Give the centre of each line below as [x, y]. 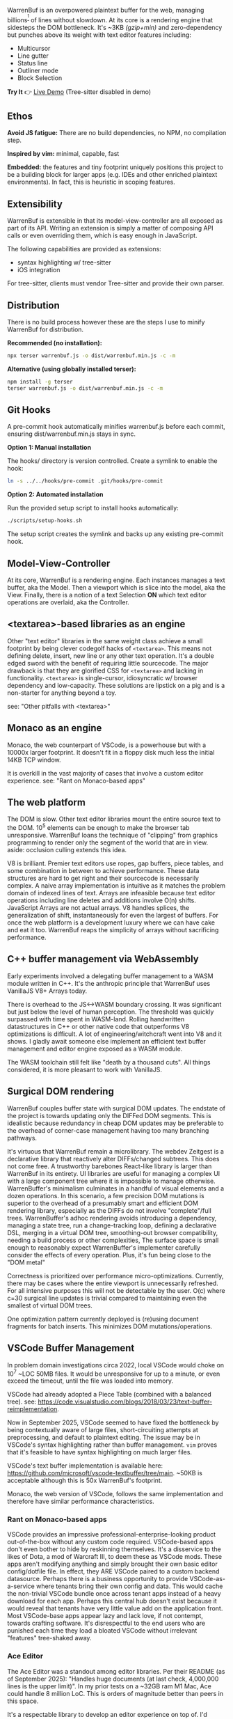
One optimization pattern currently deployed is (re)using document [103, 1319]
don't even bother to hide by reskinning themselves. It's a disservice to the [114, 1549]
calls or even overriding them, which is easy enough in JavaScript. [102, 235]
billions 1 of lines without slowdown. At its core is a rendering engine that [110, 18]
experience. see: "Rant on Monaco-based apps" [77, 780]
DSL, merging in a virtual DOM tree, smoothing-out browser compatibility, [112, 1232]
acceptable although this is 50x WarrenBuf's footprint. [85, 1481]
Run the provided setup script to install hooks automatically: [93, 508]
